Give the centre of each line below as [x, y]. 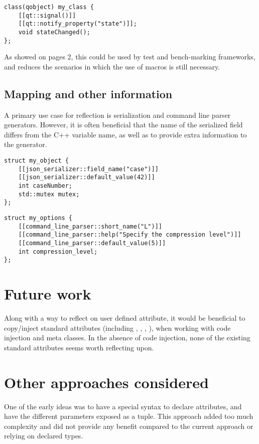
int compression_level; [58, 251]
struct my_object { [36, 161]
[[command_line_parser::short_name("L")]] [90, 226]
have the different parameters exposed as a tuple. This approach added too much [129, 416]
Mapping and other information [88, 93]
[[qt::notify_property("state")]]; [78, 24]
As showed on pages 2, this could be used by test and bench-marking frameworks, [130, 57]
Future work [48, 294]
